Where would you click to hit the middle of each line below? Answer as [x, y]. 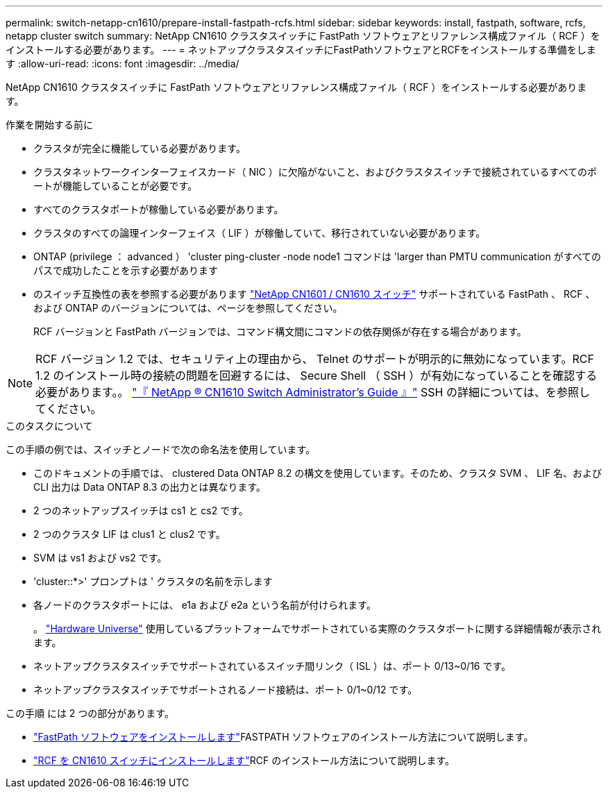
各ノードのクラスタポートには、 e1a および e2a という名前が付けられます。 [205, 605]
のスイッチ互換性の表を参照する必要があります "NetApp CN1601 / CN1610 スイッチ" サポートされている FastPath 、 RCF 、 [314, 294]
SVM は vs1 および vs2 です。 [100, 558]
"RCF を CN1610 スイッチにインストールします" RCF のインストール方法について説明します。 [244, 760]
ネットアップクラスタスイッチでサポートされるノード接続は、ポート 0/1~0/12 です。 [226, 690]
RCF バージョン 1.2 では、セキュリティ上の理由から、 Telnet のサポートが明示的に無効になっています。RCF [315, 359]
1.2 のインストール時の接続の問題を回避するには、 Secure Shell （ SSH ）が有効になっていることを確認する [316, 375]
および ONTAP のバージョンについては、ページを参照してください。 [188, 308]
